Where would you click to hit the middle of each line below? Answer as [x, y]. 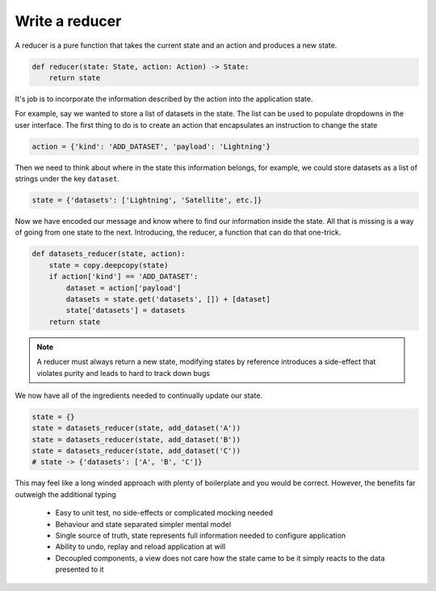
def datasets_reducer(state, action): [109, 254]
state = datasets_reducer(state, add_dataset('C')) [136, 451]
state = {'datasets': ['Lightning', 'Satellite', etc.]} [147, 201]
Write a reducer [68, 21]
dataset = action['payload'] [124, 288]
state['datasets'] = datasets [126, 310]
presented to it [80, 569]
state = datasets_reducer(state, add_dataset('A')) [136, 428]
